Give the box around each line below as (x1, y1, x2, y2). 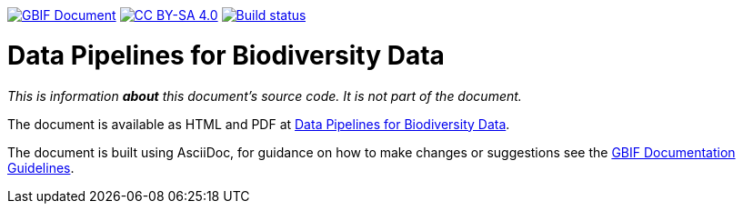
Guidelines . (7, 159, 75, 176)
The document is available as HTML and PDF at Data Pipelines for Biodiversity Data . (7, 116, 510, 132)
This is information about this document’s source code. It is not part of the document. (7, 87, 522, 104)
